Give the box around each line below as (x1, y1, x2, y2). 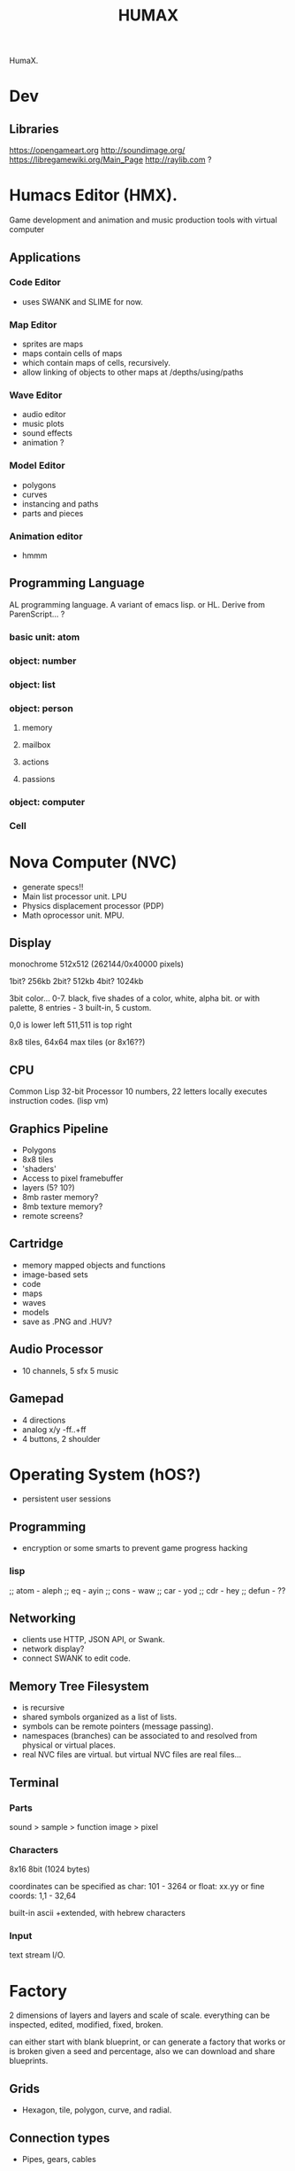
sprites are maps (21, 338, 84, 350)
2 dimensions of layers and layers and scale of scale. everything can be (9, 2010, 271, 2020)
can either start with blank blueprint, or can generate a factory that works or (9, 2036, 286, 2047)
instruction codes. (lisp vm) (9, 1096, 109, 1106)
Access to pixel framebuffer (21, 1173, 124, 1183)
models (21, 1306, 49, 1317)
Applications (9, 250, 81, 265)
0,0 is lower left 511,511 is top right (9, 1020, 132, 1030)
